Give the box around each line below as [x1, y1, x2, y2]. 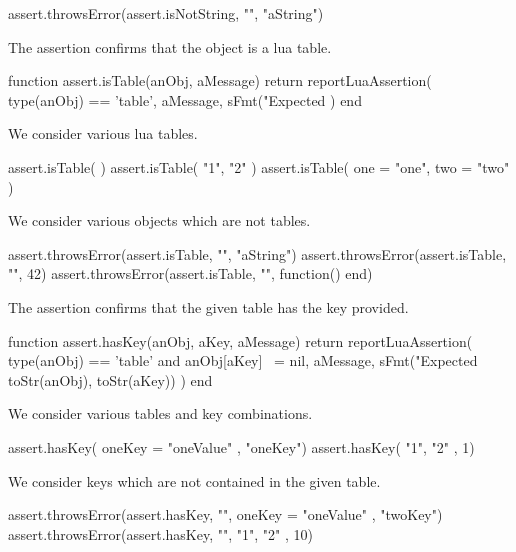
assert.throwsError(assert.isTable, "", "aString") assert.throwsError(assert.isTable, [8, 243, 507, 264]
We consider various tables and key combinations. [8, 403, 313, 424]
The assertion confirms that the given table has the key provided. [8, 296, 409, 317]
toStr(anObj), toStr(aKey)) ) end [8, 369, 213, 390]
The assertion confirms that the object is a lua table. [8, 36, 332, 57]
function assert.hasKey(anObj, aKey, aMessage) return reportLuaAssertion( [8, 330, 473, 351]
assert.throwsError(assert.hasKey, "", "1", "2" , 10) [8, 523, 313, 544]
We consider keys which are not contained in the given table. [8, 470, 381, 491]
